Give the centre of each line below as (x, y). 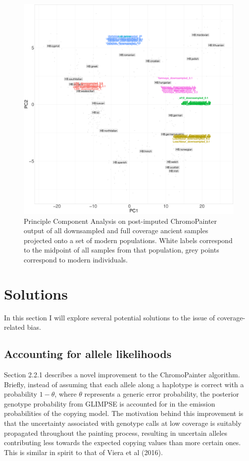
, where (66, 394)
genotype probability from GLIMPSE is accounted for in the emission (110, 403)
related (15, 327)
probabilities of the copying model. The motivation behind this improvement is (124, 413)
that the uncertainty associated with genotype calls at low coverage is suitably (123, 423)
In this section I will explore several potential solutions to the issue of (110, 317)
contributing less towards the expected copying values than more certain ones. (123, 442)
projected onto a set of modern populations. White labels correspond (128, 240)
